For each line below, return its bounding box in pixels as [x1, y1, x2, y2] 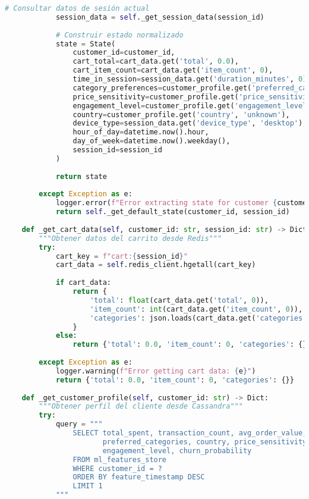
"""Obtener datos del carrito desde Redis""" [39, 234, 222, 243]
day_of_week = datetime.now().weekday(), [72, 137, 231, 146]
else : [55, 331, 77, 340]
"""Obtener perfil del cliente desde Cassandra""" [39, 402, 243, 411]
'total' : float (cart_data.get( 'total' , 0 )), [90, 296, 269, 305]
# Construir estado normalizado [55, 30, 184, 39]
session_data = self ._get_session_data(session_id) [55, 12, 264, 21]
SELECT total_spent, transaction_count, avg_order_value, [72, 429, 307, 437]
